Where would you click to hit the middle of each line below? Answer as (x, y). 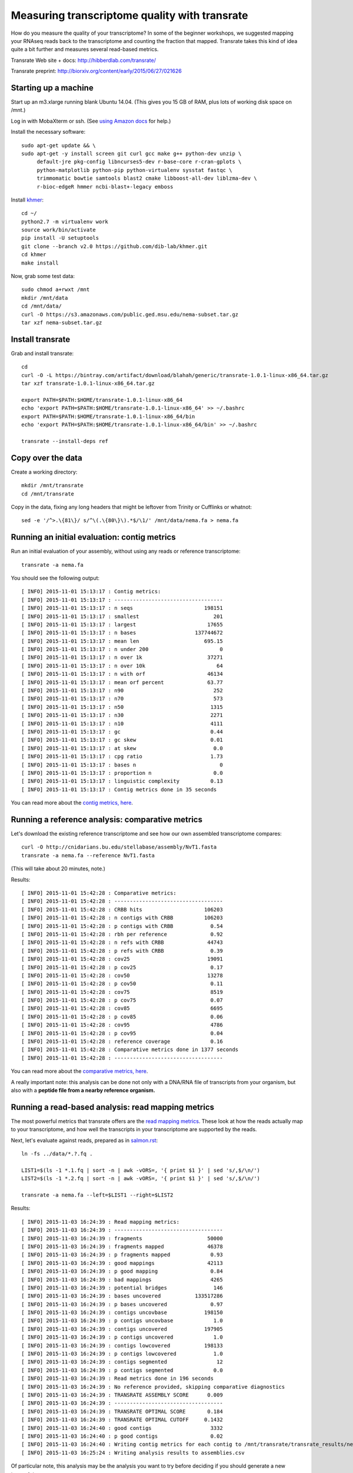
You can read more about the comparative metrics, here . (79, 1071)
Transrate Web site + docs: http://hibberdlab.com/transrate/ (83, 60)
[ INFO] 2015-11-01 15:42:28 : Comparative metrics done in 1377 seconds (130, 1050)
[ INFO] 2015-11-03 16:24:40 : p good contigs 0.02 (122, 1436)
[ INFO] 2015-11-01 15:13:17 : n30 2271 (122, 715)
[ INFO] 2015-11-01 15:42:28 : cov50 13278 (122, 975)
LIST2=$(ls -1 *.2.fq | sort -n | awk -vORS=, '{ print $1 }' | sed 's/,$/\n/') (141, 1179)
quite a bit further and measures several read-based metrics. (85, 49)
